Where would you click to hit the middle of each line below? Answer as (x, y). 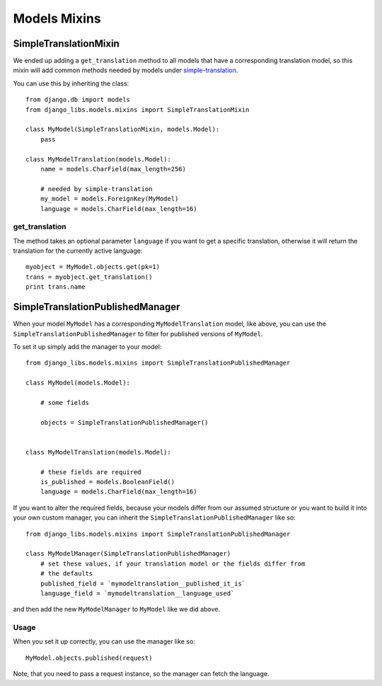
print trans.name (56, 287)
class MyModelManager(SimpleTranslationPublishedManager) (128, 554)
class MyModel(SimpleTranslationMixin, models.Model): (123, 130)
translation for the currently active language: (78, 251)
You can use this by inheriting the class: (71, 83)
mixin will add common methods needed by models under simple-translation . (126, 70)
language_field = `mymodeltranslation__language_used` (137, 593)
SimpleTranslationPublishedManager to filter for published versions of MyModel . (138, 333)
